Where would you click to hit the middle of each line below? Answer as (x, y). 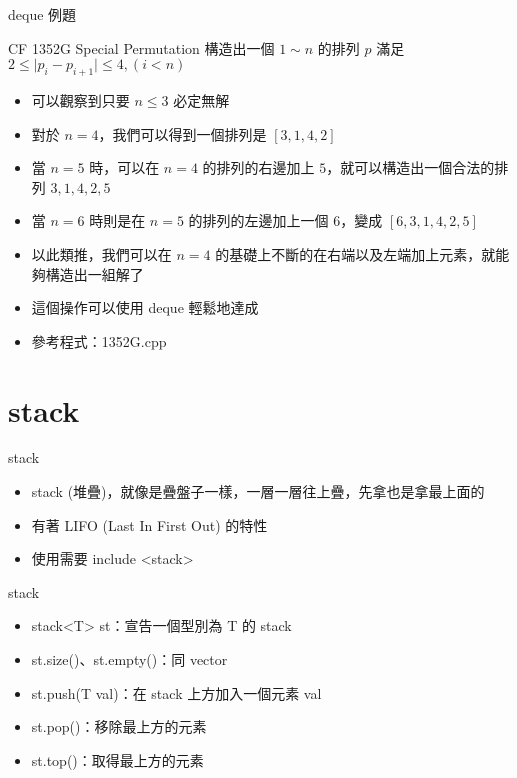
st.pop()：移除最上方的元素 (119, 726)
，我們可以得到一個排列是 (182, 133)
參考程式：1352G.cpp (99, 340)
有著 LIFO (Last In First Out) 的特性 (149, 524)
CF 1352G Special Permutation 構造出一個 (141, 47)
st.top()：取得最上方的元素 (117, 759)
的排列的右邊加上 (258, 167)
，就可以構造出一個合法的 (410, 167)
